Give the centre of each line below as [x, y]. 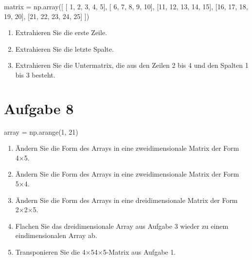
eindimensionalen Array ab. [56, 235]
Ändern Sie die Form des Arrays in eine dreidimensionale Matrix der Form [126, 200]
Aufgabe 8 [39, 108]
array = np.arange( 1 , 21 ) [41, 131]
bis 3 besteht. [35, 74]
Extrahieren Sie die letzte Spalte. [64, 49]
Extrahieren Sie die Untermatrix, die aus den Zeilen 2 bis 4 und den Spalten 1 [132, 65]
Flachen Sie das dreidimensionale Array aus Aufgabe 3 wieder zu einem [122, 226]
